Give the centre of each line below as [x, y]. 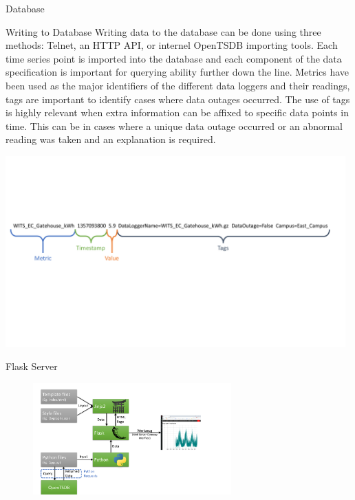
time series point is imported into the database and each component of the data [174, 58]
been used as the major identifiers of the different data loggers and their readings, [178, 85]
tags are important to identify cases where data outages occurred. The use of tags [178, 99]
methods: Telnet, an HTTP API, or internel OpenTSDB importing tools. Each [172, 45]
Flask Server [32, 366]
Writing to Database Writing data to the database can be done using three [163, 31]
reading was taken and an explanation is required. [111, 139]
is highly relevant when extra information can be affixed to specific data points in [177, 112]
